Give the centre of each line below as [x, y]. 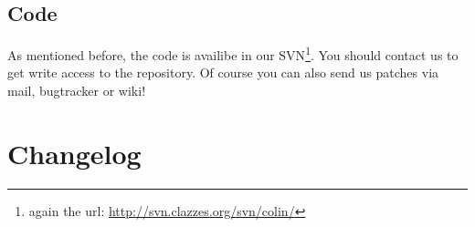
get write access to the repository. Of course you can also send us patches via [223, 72]
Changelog [74, 153]
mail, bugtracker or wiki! [77, 91]
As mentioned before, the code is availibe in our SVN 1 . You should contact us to [233, 53]
